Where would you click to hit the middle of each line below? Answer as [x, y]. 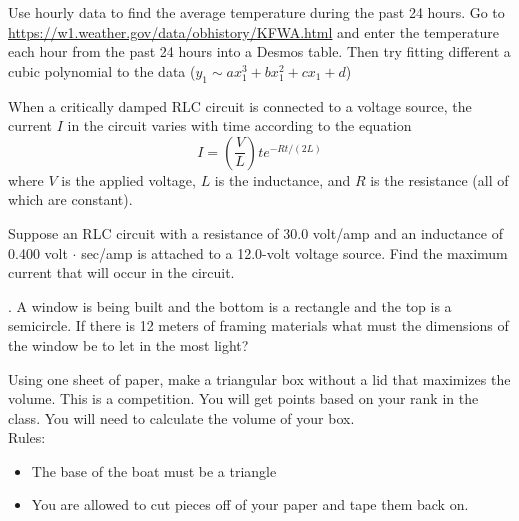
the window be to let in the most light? [128, 344]
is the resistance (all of [439, 179]
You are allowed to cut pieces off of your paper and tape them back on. [250, 504]
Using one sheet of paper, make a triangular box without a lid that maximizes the [259, 378]
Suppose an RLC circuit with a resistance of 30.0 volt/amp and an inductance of [255, 232]
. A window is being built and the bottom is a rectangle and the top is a [230, 305]
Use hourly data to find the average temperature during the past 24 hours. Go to [256, 12]
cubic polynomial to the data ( [102, 70]
